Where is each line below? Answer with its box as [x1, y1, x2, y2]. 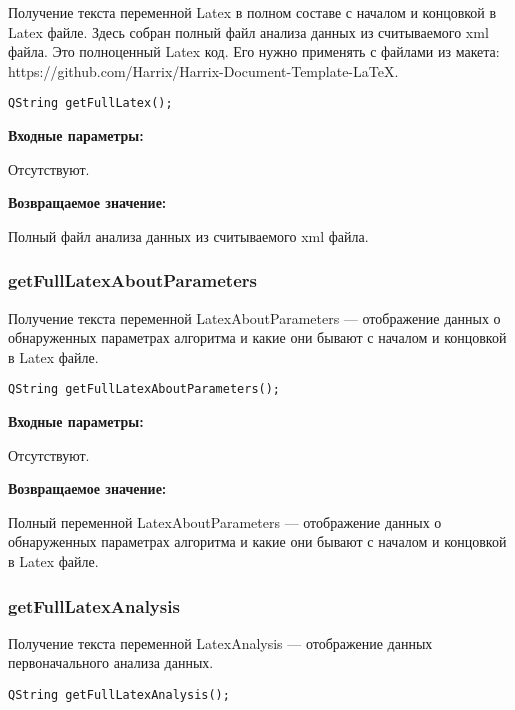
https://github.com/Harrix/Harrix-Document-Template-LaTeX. [8, 60, 399, 81]
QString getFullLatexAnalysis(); [8, 688, 230, 703]
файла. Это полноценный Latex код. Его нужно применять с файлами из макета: [8, 41, 500, 62]
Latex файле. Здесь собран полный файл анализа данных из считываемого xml [8, 21, 489, 42]
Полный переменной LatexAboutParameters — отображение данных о [8, 511, 442, 532]
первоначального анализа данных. [8, 652, 214, 673]
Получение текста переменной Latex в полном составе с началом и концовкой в [8, 2, 497, 22]
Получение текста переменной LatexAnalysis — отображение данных [8, 632, 433, 653]
